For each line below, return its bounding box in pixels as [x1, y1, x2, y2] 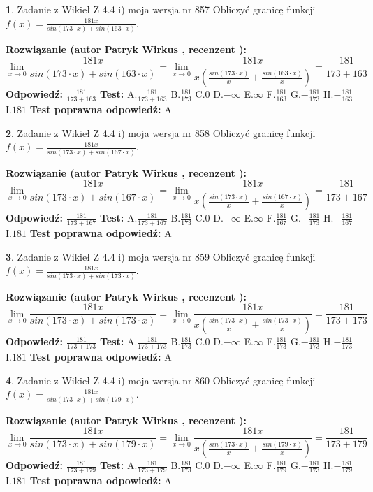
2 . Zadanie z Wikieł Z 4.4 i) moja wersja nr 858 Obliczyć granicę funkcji [6, 125, 316, 140]
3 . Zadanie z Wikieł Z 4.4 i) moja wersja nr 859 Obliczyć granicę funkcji [6, 249, 316, 263]
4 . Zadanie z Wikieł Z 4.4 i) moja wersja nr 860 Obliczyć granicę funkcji [6, 372, 316, 387]
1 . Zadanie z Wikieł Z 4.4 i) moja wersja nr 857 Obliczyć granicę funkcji [6, 2, 316, 16]
